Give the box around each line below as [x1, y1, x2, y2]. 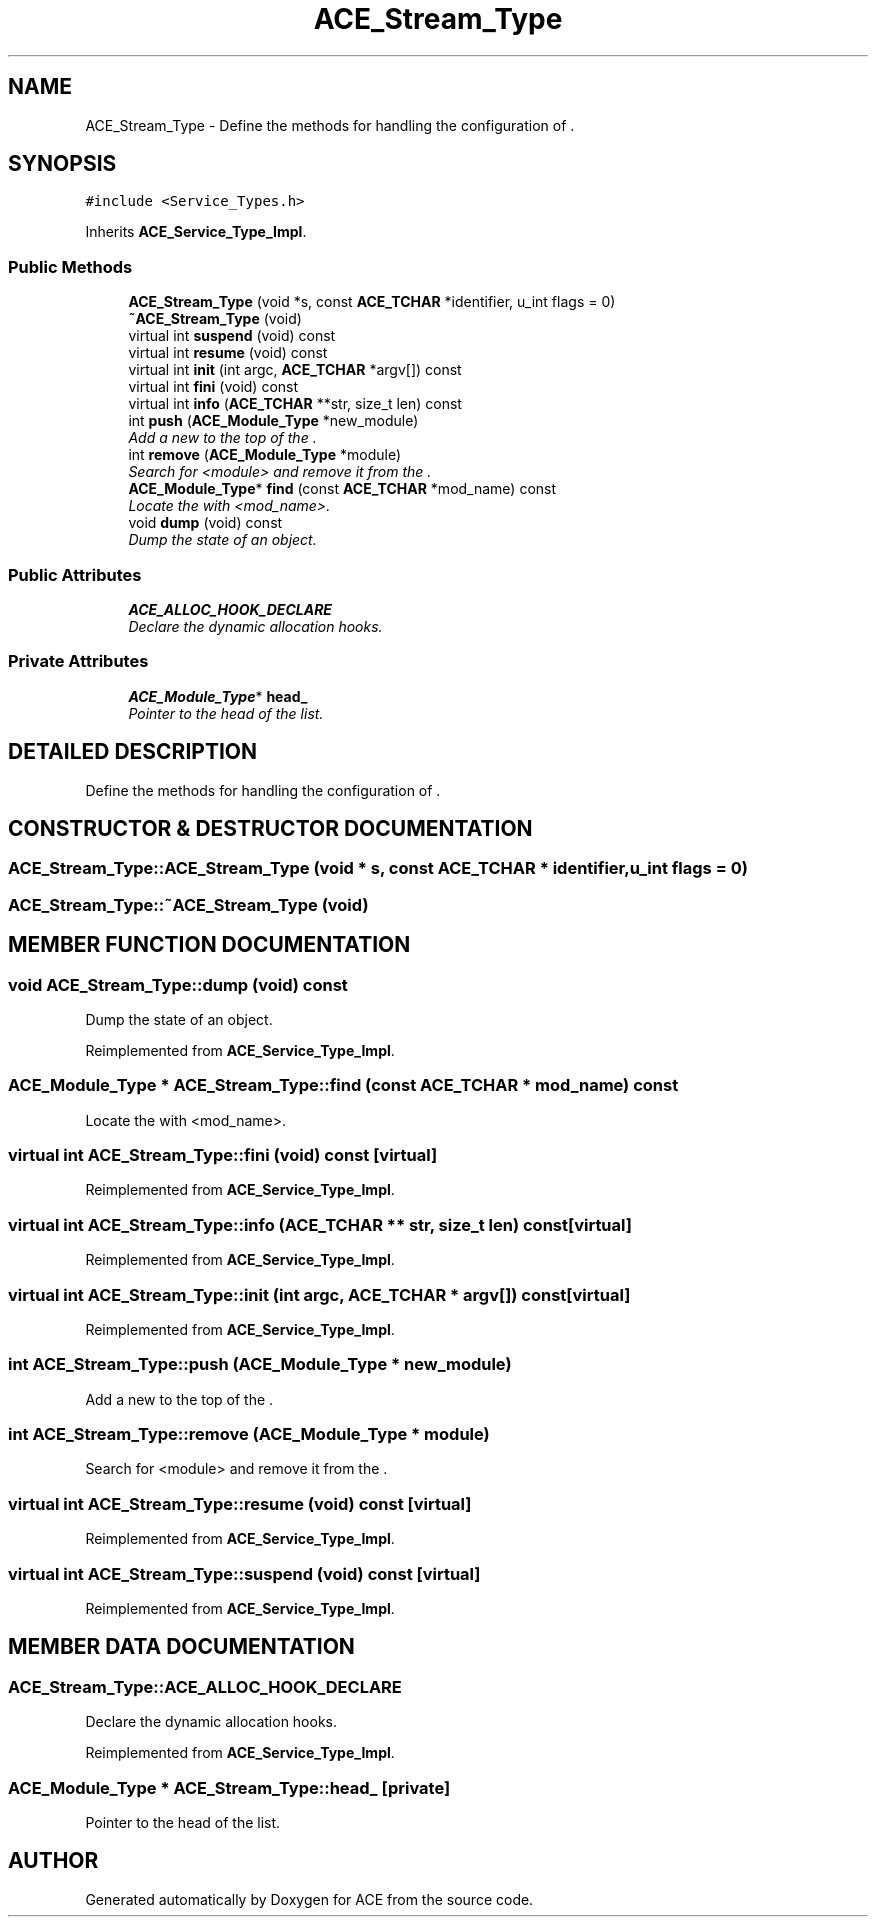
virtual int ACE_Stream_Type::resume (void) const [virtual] [8, 1493, 472, 1514]
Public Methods [8, 256, 133, 277]
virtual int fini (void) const [128, 378, 299, 396]
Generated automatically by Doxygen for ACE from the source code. [85, 1890, 534, 1908]
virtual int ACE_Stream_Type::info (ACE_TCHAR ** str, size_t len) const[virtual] [8, 1214, 632, 1235]
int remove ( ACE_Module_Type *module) [128, 446, 401, 464]
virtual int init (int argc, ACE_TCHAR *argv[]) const [128, 361, 462, 379]
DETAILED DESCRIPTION [8, 739, 258, 765]
